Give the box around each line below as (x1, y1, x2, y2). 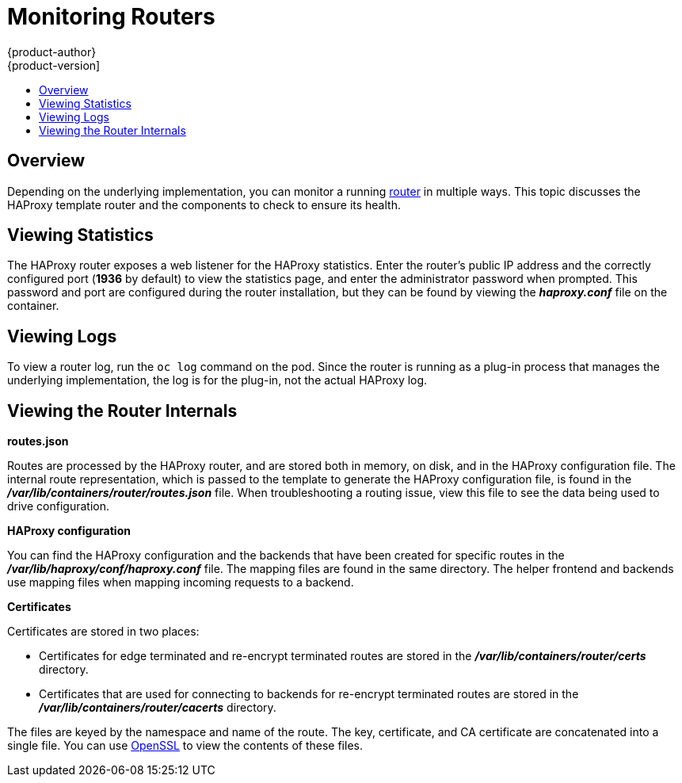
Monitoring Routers (7, 3, 215, 30)
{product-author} (7, 44, 97, 59)
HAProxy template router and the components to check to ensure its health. (7, 197, 401, 212)
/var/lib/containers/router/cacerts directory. (39, 701, 276, 715)
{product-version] (7, 58, 101, 72)
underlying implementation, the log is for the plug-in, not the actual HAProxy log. (7, 373, 428, 388)
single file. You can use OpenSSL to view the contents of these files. (7, 739, 363, 753)
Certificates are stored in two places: (7, 624, 200, 639)
